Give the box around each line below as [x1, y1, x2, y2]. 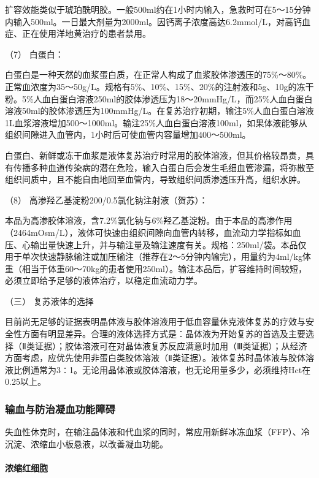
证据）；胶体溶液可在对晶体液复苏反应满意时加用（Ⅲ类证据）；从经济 [34, 339, 307, 352]
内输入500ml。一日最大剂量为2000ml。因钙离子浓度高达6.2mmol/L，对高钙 [5, 15, 302, 28]
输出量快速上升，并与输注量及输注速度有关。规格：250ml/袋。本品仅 [30, 238, 307, 251]
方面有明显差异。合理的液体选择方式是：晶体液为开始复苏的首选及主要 [21, 327, 306, 340]
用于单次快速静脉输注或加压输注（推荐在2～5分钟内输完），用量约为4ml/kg [5, 250, 302, 263]
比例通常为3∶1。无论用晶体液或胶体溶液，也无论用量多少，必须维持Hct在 [13, 363, 311, 376]
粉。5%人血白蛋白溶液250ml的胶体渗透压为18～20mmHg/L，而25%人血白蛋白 [5, 92, 313, 105]
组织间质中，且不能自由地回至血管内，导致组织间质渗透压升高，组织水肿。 [5, 173, 306, 186]
